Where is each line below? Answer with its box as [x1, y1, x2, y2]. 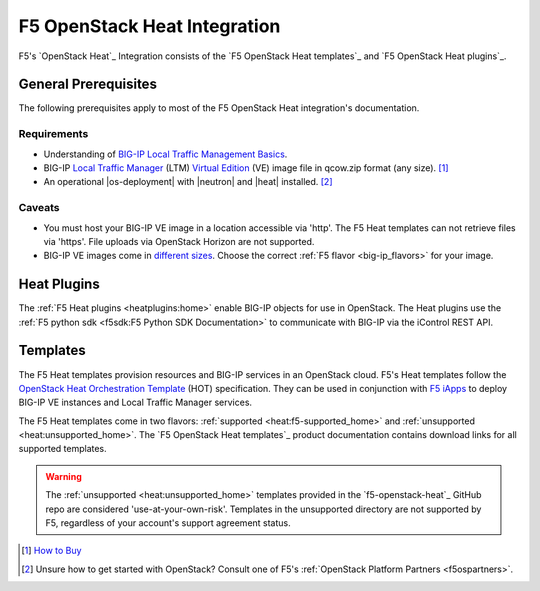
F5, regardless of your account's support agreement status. [45, 517, 292, 529]
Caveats [18, 201, 60, 215]
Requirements [18, 127, 89, 141]
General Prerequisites [18, 76, 157, 93]
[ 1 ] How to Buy [21, 545, 82, 557]
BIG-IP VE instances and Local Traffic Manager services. [18, 396, 253, 409]
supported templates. [18, 443, 107, 455]
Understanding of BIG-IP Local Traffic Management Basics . [43, 148, 288, 160]
